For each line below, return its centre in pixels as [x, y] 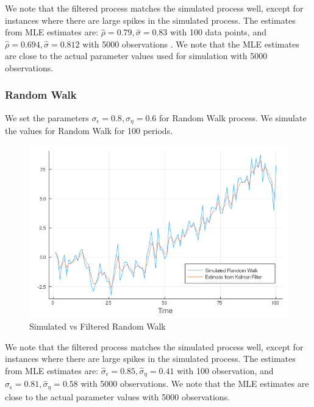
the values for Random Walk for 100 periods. [89, 131]
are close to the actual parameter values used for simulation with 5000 [136, 56]
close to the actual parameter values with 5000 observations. [118, 396]
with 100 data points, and [218, 32]
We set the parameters [47, 117]
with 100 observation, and [225, 370]
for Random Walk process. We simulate [233, 117]
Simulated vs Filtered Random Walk [98, 326]
